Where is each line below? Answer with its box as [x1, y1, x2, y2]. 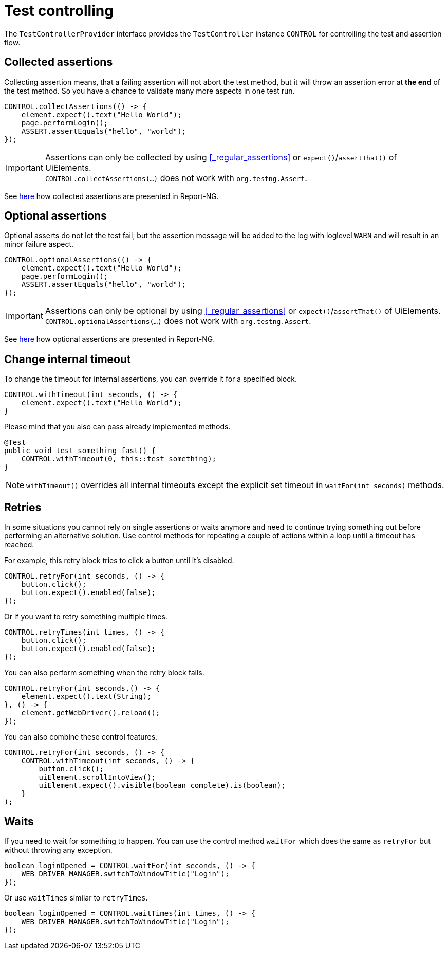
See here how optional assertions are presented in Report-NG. [4, 335, 215, 344]
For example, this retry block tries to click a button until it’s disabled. [4, 556, 234, 565]
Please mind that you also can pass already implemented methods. [4, 422, 231, 431]
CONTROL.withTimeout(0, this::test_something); [21, 455, 217, 463]
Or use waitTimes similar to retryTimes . [4, 893, 148, 902]
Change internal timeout [4, 352, 131, 366]
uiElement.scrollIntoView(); [39, 773, 156, 782]
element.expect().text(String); [21, 692, 152, 701]
